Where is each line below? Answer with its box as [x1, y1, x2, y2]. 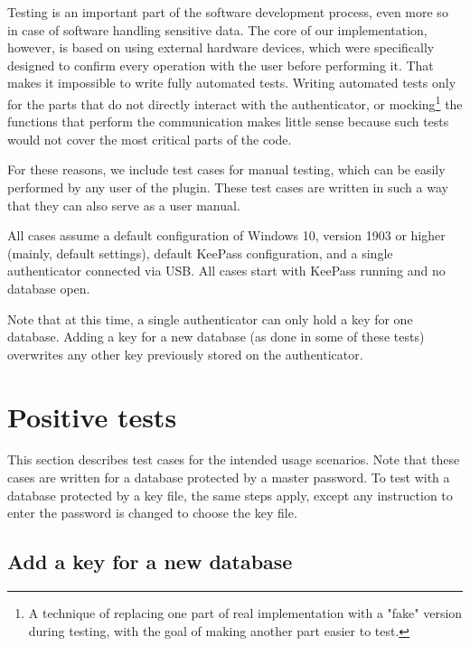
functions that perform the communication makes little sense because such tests [7, 112, 449, 131]
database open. [7, 278, 90, 297]
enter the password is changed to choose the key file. [7, 503, 297, 522]
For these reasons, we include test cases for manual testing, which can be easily [7, 160, 446, 179]
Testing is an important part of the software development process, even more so [7, 3, 448, 21]
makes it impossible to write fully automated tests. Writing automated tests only [7, 73, 456, 92]
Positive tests [7, 398, 177, 435]
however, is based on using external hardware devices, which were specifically [7, 38, 435, 57]
